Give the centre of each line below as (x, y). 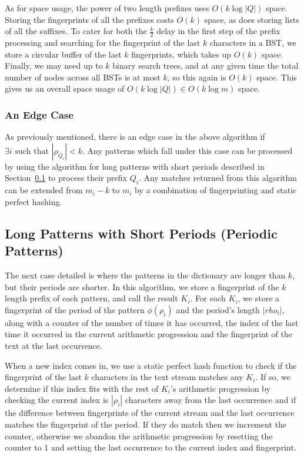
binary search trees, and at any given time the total (206, 65)
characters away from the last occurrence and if (211, 400)
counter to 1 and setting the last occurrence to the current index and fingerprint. (151, 447)
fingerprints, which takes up (181, 54)
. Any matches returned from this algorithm (218, 178)
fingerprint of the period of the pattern (75, 309)
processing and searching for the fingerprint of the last (103, 43)
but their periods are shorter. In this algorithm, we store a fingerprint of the (142, 286)
